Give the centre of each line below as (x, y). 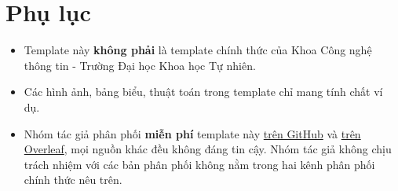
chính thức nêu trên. (73, 180)
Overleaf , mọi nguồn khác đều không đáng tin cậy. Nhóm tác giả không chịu (208, 149)
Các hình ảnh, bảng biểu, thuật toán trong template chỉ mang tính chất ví (203, 92)
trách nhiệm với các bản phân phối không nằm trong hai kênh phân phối (199, 164)
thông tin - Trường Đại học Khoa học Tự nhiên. (140, 65)
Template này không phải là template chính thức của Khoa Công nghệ (198, 50)
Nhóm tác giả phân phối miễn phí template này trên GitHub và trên (192, 133)
